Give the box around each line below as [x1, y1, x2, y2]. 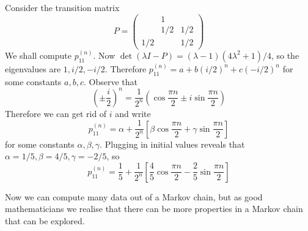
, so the [271, 48, 299, 61]
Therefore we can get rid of [5, 107, 107, 119]
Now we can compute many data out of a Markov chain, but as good [5, 190, 263, 203]
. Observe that [84, 75, 138, 88]
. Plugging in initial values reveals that [100, 137, 245, 150]
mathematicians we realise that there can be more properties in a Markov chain [5, 202, 303, 215]
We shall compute [5, 48, 71, 61]
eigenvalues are [5, 62, 61, 75]
